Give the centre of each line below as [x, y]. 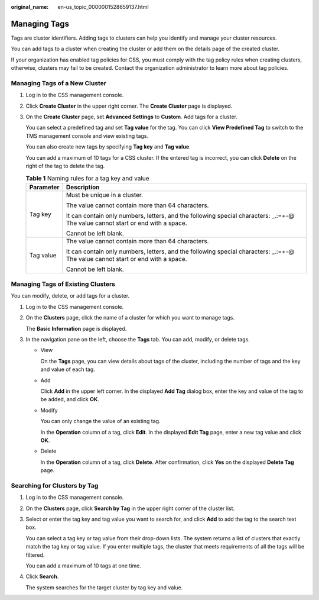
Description [83, 187]
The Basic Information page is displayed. [76, 328]
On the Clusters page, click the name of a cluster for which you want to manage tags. [130, 318]
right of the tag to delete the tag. [65, 166]
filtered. [35, 555]
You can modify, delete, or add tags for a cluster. [70, 296]
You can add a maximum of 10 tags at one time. [83, 566]
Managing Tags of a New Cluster [58, 83]
